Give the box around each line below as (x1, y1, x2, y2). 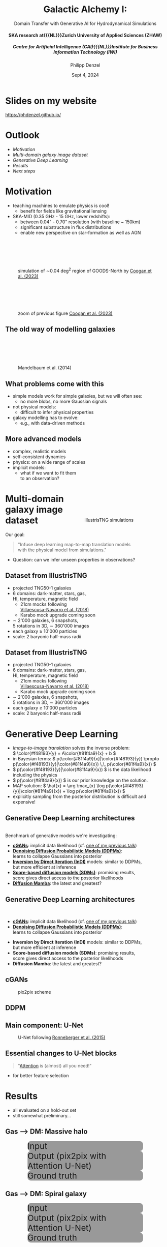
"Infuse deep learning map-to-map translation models (17, 541, 131, 547)
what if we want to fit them (20, 469, 76, 476)
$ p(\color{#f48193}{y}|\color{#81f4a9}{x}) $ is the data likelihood (12, 766, 151, 773)
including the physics (12, 772, 57, 778)
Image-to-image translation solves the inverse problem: (12, 745, 130, 751)
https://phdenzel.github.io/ (5, 112, 61, 118)
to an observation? (20, 475, 59, 481)
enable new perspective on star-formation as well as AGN (20, 230, 141, 236)
